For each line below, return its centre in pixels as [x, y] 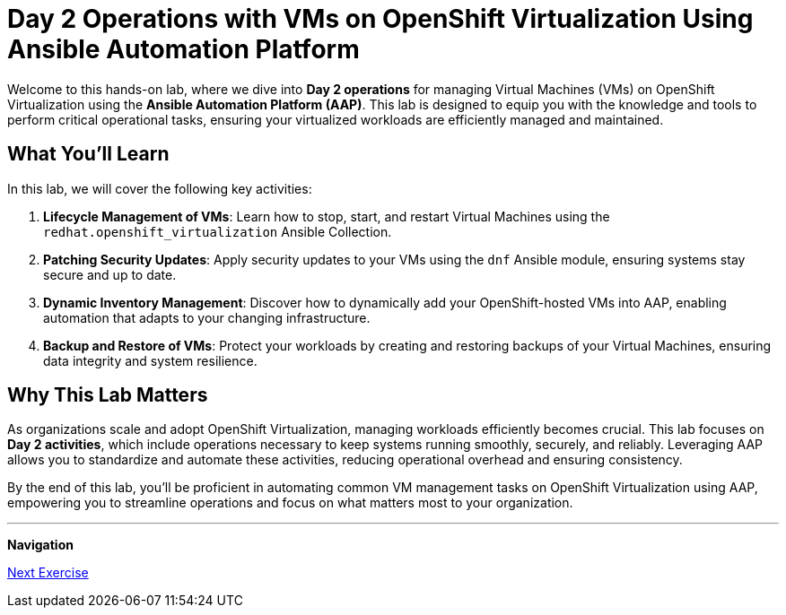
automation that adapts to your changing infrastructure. [207, 317]
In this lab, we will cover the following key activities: [160, 188]
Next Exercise [48, 573]
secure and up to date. [110, 274]
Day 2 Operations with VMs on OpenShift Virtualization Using [380, 19]
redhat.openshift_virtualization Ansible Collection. [218, 231]
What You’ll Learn [88, 154]
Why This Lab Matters [108, 395]
